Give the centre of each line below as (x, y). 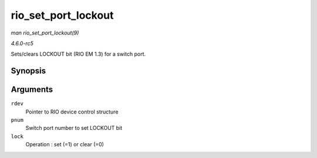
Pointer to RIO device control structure (72, 112)
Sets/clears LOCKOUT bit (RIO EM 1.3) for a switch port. (78, 54)
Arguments (32, 90)
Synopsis (28, 71)
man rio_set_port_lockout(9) (45, 33)
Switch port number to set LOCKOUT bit (74, 128)
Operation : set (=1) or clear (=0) (65, 145)
